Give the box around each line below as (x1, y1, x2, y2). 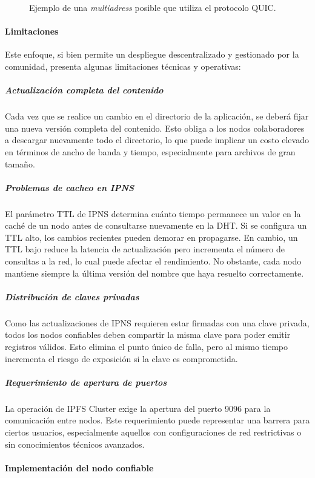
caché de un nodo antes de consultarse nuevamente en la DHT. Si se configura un (5, 219, 307, 232)
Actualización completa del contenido (5, 84, 164, 96)
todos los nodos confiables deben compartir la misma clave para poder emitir (5, 328, 291, 341)
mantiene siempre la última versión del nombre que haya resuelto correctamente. (5, 266, 304, 279)
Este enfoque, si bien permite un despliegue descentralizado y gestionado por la (5, 48, 299, 61)
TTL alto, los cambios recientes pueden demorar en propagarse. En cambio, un (5, 231, 298, 243)
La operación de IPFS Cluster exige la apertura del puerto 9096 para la (5, 402, 271, 414)
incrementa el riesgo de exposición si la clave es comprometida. (5, 352, 238, 365)
